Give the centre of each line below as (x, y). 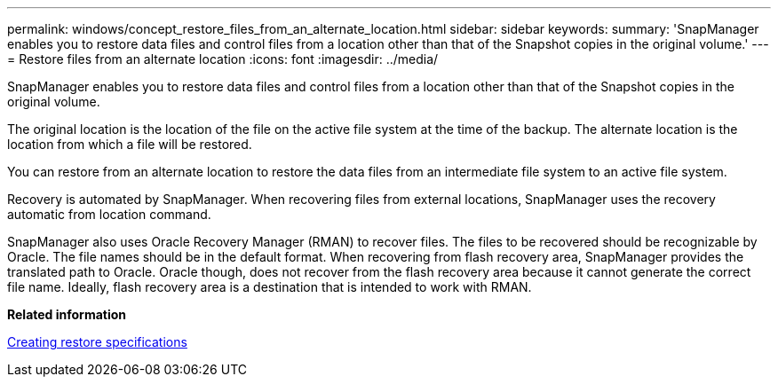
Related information (67, 314)
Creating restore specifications (97, 342)
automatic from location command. (109, 214)
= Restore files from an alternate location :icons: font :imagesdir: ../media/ (223, 59)
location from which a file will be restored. (130, 144)
